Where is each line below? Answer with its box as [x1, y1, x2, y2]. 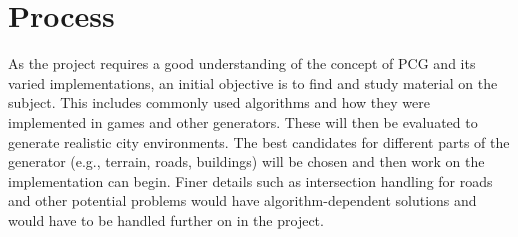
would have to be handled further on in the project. [8, 209, 324, 230]
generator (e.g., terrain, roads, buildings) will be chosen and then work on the [8, 151, 485, 172]
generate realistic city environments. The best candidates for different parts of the [8, 131, 510, 152]
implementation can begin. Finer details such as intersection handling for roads [8, 170, 493, 191]
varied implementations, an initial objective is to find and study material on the [8, 72, 498, 93]
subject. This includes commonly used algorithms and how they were [8, 92, 431, 113]
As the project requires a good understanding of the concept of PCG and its [8, 53, 476, 74]
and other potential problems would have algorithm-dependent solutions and [8, 190, 477, 211]
